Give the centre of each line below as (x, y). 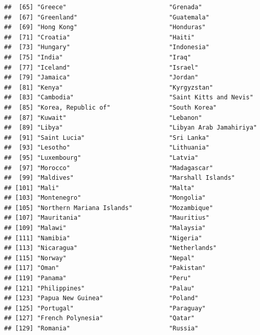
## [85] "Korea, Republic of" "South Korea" (111, 107)
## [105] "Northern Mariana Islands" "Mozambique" (109, 208)
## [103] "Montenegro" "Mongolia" (105, 198)
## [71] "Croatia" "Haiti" (100, 37)
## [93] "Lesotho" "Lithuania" (107, 148)
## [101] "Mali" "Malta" (100, 188)
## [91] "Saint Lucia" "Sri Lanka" (107, 138)
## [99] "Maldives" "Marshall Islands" (120, 178)
